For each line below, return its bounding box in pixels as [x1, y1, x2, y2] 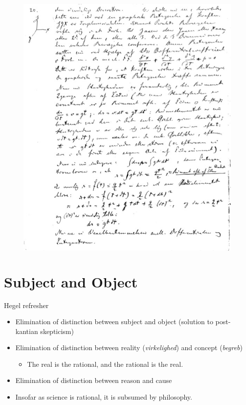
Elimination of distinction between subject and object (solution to [15, 316, 213, 327]
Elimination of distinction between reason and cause [15, 375, 172, 385]
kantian [15, 326, 38, 336]
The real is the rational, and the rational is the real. [27, 358, 183, 369]
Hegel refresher [4, 300, 49, 310]
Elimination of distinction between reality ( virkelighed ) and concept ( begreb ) [15, 342, 243, 353]
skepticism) [40, 326, 74, 336]
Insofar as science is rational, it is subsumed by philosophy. [15, 392, 192, 402]
